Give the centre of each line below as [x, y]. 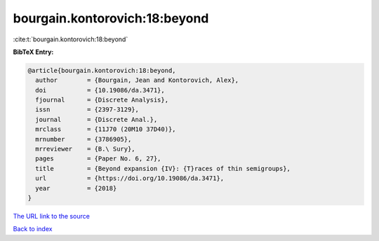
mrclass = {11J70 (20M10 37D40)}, [106, 129]
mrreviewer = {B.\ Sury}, [86, 149]
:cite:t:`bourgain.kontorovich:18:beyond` [71, 39]
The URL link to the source [52, 216]
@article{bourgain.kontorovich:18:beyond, [102, 70]
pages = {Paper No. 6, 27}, [98, 159]
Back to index [33, 229]
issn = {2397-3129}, [87, 110]
